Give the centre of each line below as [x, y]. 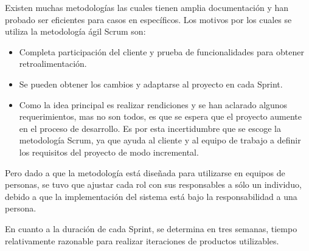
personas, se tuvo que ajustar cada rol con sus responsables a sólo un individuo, [153, 184]
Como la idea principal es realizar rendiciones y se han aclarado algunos [153, 104]
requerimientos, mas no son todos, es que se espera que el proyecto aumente [160, 116]
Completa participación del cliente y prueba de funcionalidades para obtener [161, 51]
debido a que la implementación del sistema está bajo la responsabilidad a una [151, 196]
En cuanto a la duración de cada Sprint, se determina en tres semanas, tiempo [151, 228]
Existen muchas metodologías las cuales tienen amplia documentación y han [147, 7]
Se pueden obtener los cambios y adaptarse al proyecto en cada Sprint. [151, 84]
